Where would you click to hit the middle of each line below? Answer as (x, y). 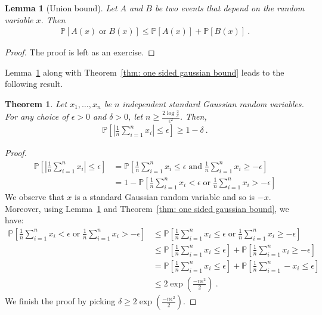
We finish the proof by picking (60, 300)
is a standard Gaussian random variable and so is (165, 196)
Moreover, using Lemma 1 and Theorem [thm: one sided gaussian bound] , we (147, 208)
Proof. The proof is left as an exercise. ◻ (80, 52)
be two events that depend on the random (230, 8)
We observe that (35, 196)
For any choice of (37, 116)
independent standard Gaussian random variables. (213, 104)
